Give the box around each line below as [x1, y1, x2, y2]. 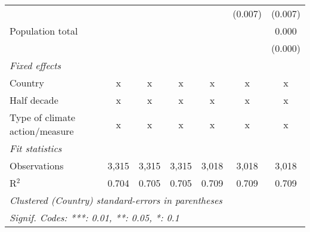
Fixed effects [10, 58, 61, 72]
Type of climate [10, 110, 76, 124]
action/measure [10, 124, 74, 138]
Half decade [10, 93, 58, 107]
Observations [10, 159, 64, 172]
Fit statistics [10, 141, 62, 155]
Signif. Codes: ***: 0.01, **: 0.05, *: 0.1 [10, 211, 179, 224]
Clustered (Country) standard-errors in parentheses [10, 193, 222, 207]
